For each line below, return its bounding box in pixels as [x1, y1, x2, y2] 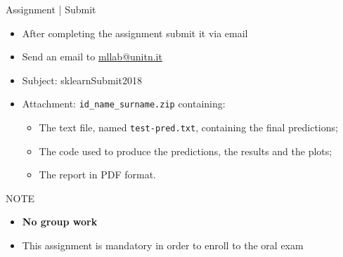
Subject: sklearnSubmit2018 [22, 72, 142, 87]
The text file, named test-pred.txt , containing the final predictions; [39, 120, 338, 135]
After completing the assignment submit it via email [22, 25, 248, 40]
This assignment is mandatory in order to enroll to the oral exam [22, 238, 304, 253]
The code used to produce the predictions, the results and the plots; [39, 143, 332, 158]
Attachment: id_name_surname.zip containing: [22, 96, 226, 111]
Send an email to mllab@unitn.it [22, 49, 162, 64]
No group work [22, 214, 98, 229]
